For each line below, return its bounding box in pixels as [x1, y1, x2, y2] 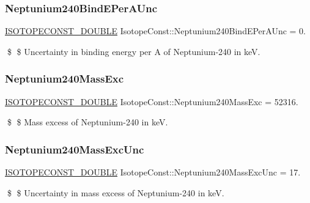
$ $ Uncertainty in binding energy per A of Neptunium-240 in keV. [7, 45, 260, 57]
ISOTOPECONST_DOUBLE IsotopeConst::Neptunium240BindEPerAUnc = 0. [5, 24, 306, 37]
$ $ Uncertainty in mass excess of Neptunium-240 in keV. [7, 186, 224, 199]
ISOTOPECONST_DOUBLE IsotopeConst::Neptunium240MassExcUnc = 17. [5, 166, 301, 179]
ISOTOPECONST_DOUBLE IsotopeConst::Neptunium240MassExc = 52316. [5, 95, 298, 108]
